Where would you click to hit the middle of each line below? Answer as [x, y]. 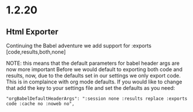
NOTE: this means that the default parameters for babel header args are [93, 63]
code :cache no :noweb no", [40, 104]
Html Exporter [32, 32]
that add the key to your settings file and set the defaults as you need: [91, 88]
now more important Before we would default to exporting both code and [94, 69]
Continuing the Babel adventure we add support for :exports [79, 45]
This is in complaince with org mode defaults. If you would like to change [94, 82]
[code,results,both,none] [36, 52]
